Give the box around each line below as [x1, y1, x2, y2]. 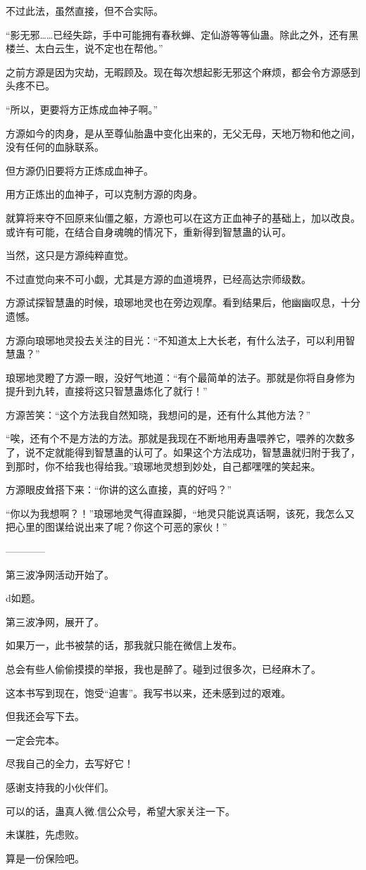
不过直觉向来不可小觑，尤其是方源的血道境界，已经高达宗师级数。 [6, 271, 311, 286]
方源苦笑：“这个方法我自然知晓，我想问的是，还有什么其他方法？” [6, 407, 311, 422]
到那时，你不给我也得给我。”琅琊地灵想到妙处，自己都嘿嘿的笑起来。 [6, 458, 321, 473]
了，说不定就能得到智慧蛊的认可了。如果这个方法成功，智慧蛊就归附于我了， [6, 445, 360, 460]
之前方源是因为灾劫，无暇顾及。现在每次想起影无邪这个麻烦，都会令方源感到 [6, 64, 360, 79]
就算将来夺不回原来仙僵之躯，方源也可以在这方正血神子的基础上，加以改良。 [6, 210, 360, 225]
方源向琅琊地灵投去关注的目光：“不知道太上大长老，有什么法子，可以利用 [6, 332, 346, 347]
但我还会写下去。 [6, 709, 84, 724]
